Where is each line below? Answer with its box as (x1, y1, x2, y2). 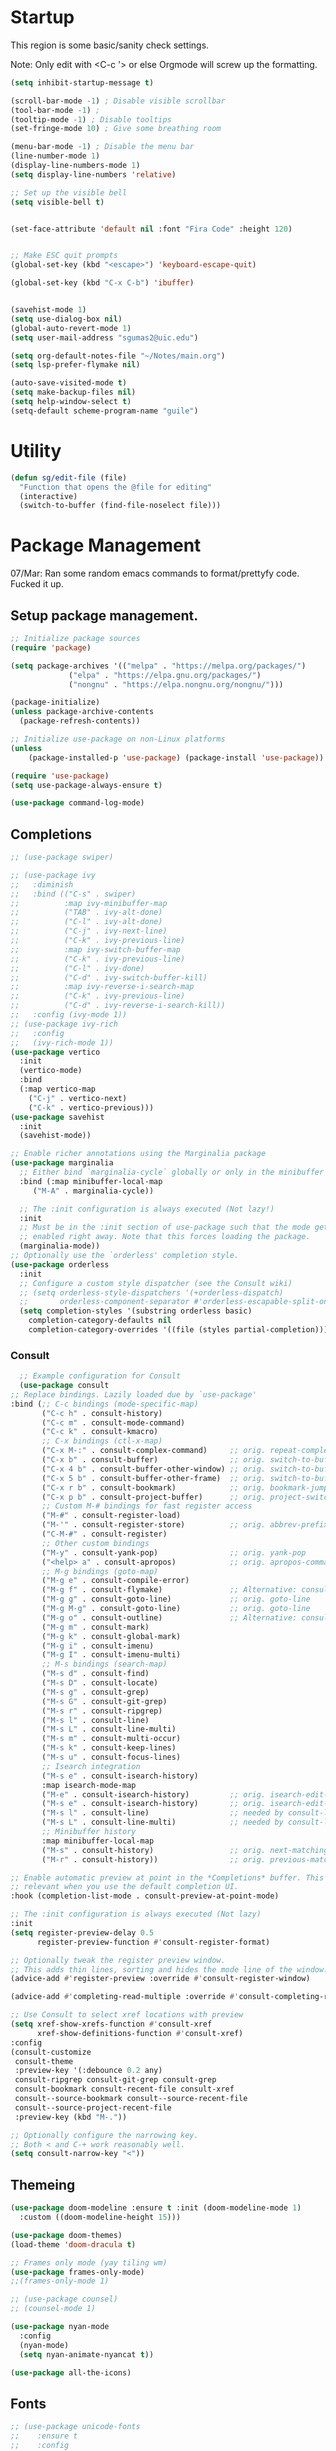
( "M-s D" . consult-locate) (41, 1678, 159, 1688)
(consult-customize (10, 2047, 92, 2057)
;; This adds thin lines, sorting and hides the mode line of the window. (10, 1964, 329, 1975)
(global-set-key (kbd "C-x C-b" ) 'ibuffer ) (10, 278, 195, 288)
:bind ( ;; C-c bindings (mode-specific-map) (10, 1399, 199, 1409)
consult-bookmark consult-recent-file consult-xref (14, 2084, 235, 2095)
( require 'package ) (10, 642, 92, 653)
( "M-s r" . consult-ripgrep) (41, 1706, 163, 1716)
